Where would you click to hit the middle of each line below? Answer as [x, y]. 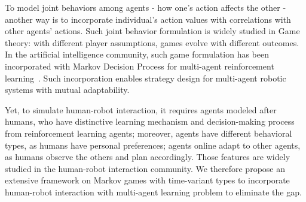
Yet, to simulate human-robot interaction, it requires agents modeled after [141, 109]
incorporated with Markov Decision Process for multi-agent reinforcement [140, 66]
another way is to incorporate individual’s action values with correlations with [148, 19]
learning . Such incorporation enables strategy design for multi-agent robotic [146, 78]
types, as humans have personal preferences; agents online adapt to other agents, [153, 145]
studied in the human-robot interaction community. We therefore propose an [145, 168]
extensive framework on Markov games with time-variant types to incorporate [147, 180]
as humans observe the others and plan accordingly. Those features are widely [148, 157]
